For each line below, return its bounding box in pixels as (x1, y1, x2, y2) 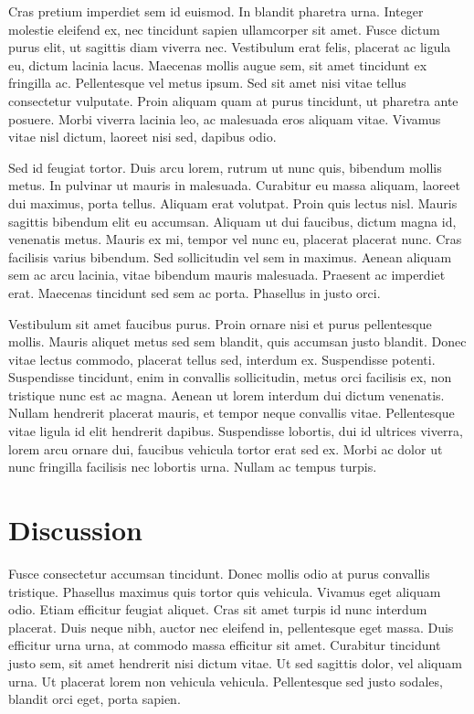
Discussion (8, 511, 142, 549)
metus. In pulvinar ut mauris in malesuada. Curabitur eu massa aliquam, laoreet (8, 176, 460, 195)
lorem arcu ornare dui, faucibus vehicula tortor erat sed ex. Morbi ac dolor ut (8, 439, 443, 458)
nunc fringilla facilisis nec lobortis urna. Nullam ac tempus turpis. (8, 457, 377, 476)
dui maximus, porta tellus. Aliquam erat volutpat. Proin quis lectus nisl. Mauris (8, 193, 458, 212)
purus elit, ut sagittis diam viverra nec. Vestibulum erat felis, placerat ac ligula (8, 37, 451, 57)
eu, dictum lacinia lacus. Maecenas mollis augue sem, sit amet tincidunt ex (8, 55, 427, 74)
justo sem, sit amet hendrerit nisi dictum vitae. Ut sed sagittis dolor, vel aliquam (8, 653, 462, 672)
